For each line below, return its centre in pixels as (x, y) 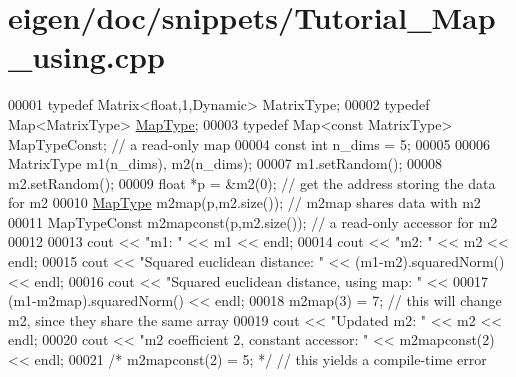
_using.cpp (86, 56)
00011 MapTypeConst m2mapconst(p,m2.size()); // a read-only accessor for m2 (253, 221)
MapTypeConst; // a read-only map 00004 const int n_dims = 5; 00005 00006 (249, 143)
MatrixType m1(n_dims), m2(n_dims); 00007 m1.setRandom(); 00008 (225, 163)
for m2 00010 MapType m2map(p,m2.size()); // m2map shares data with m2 (244, 202)
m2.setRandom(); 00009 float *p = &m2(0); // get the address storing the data (252, 182)
